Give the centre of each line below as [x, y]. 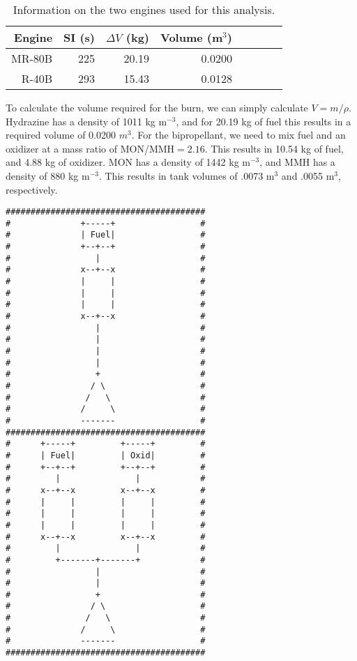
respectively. [32, 189]
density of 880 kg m [48, 175]
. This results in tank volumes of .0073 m [187, 175]
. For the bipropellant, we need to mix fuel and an [238, 135]
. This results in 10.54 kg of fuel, [274, 148]
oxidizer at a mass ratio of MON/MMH [90, 148]
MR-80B [32, 58]
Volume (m [192, 37]
